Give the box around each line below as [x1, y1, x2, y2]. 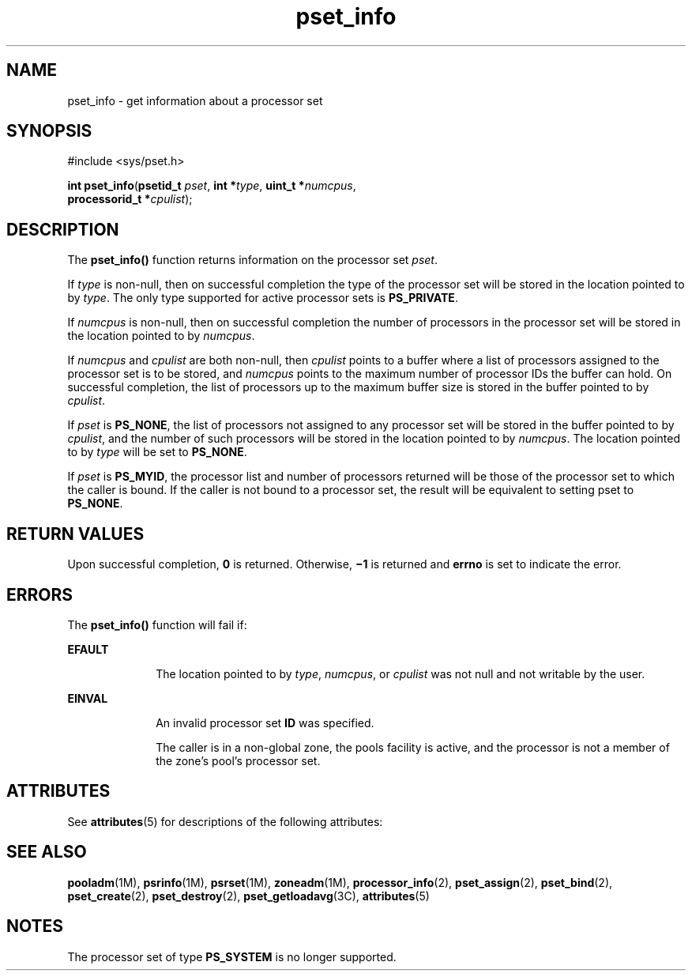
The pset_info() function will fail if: [67, 617, 247, 632]
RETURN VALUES [6, 523, 145, 544]
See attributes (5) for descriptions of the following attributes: [67, 814, 383, 828]
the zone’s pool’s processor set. [156, 753, 321, 768]
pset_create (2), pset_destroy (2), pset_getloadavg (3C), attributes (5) [67, 888, 430, 903]
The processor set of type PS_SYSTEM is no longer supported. [67, 949, 397, 964]
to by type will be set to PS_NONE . [67, 445, 247, 459]
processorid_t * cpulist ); [67, 192, 193, 206]
